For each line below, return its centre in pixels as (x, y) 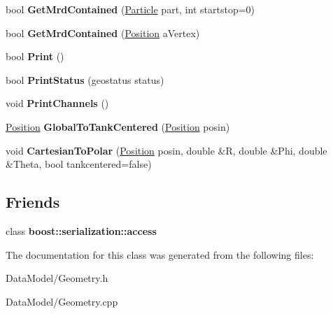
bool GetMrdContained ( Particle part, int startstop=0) (130, 9)
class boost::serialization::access (81, 230)
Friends (33, 202)
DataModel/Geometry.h (57, 278)
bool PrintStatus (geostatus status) (85, 79)
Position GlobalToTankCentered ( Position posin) (118, 126)
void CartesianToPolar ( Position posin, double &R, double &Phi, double (166, 150)
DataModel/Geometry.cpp (62, 301)
